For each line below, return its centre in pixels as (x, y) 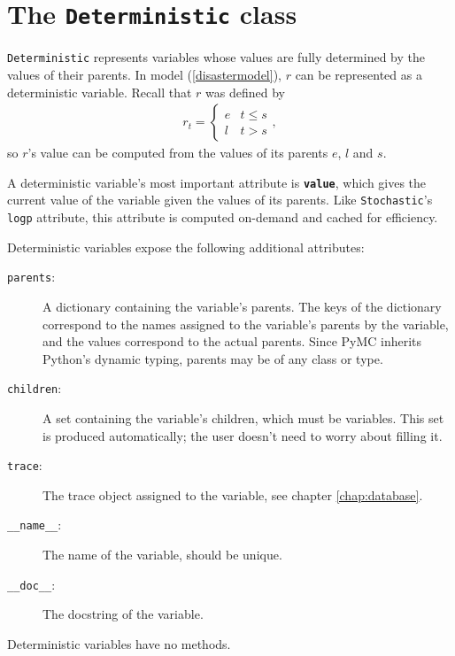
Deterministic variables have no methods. (119, 643)
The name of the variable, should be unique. (162, 555)
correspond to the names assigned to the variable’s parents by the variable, (246, 324)
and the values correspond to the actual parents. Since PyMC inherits (232, 341)
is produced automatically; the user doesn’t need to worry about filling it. (243, 435)
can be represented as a (359, 74)
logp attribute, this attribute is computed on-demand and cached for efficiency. (223, 217)
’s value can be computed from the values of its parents (178, 153)
